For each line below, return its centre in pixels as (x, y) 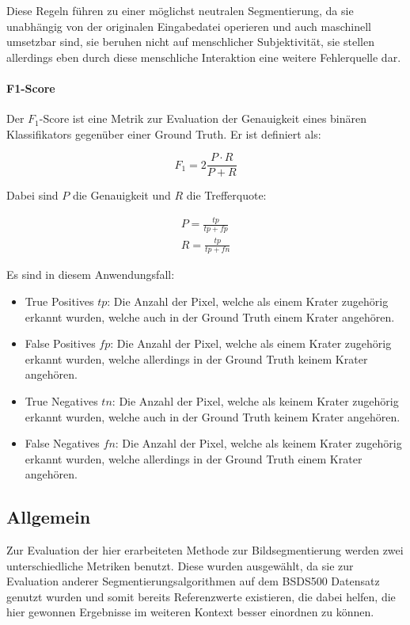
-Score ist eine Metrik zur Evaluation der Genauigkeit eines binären (203, 118)
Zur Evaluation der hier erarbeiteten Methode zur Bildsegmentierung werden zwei (205, 550)
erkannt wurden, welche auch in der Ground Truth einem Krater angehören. (210, 316)
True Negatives (61, 400)
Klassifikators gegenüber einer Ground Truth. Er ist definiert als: (164, 133)
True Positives (59, 301)
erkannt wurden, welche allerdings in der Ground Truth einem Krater (194, 458)
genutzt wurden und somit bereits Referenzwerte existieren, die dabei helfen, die (201, 596)
